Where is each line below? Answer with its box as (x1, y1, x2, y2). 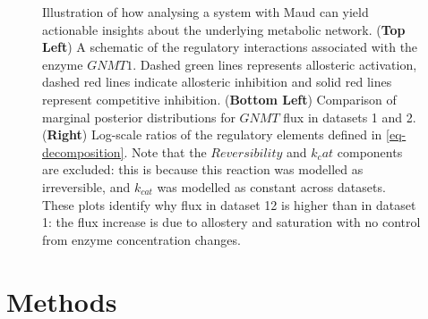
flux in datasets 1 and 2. (283, 107, 416, 126)
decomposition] (42, 142, 124, 161)
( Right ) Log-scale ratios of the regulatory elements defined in (42, 125, 382, 144)
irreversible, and (42, 177, 131, 196)
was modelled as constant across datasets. (157, 177, 386, 196)
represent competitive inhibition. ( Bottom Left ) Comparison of (42, 89, 397, 108)
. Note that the (124, 142, 207, 161)
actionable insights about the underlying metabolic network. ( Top (42, 20, 406, 38)
